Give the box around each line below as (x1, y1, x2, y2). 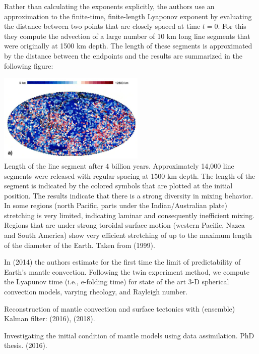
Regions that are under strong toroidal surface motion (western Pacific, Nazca (4, 220, 245, 230)
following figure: (4, 60, 53, 71)
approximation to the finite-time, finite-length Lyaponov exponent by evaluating (4, 11, 252, 21)
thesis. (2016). (4, 340, 47, 350)
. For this (218, 21, 246, 31)
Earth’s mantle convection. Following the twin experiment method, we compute (4, 266, 250, 277)
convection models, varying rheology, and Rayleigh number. (4, 286, 188, 297)
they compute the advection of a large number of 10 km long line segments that (4, 30, 250, 41)
